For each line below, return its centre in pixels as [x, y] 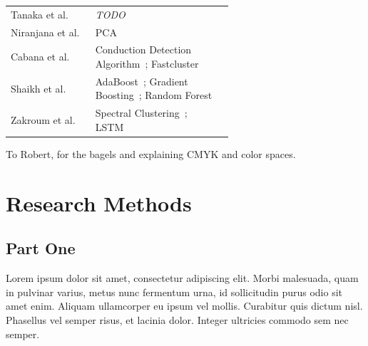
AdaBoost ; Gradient [142, 81]
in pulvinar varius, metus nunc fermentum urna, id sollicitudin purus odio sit [174, 292]
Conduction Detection [143, 49]
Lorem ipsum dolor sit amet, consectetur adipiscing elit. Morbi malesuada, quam [182, 278]
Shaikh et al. [39, 88]
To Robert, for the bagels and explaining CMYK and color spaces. [151, 154]
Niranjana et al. [45, 32]
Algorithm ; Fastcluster [147, 64]
